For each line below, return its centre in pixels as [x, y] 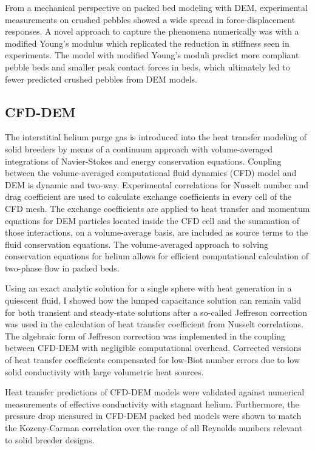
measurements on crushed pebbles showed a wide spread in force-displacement [150, 19]
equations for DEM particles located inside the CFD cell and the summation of [152, 220]
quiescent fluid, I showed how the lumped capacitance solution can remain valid [153, 300]
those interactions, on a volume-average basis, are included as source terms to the [157, 232]
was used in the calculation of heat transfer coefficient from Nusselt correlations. [154, 324]
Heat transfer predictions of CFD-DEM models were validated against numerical [155, 392]
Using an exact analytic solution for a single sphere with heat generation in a [148, 288]
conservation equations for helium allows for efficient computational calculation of [157, 256]
